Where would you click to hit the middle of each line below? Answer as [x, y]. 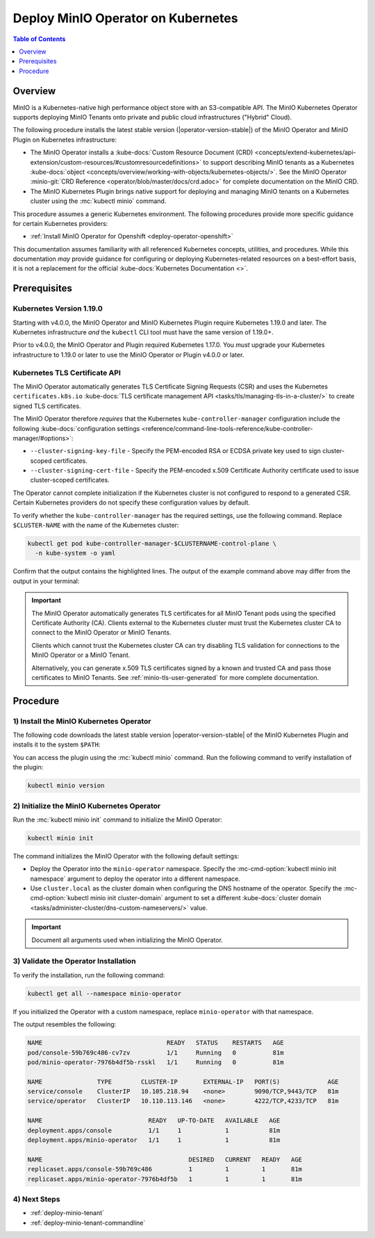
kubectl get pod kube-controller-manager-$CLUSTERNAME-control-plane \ [152, 544]
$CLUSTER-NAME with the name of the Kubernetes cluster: [96, 526]
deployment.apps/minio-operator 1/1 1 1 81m [154, 1140]
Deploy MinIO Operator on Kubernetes [126, 18]
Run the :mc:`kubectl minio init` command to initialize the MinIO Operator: [117, 820]
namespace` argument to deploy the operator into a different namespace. [135, 879]
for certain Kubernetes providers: [60, 223]
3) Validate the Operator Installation [74, 961]
